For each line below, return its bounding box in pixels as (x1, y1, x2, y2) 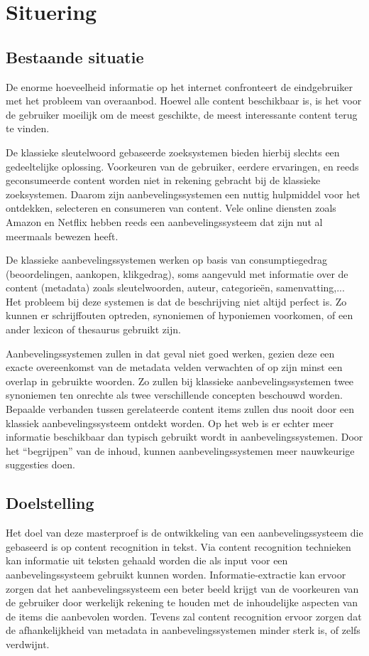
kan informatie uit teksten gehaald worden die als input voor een (6, 553, 288, 568)
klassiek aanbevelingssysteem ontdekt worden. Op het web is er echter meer (6, 415, 334, 430)
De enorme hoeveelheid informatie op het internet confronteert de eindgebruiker (6, 79, 353, 94)
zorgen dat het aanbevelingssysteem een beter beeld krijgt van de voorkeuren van (6, 581, 359, 596)
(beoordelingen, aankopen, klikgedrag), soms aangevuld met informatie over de (6, 266, 348, 281)
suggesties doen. (6, 457, 75, 472)
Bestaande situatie (6, 45, 144, 68)
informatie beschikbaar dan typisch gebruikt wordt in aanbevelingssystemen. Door (6, 429, 363, 444)
